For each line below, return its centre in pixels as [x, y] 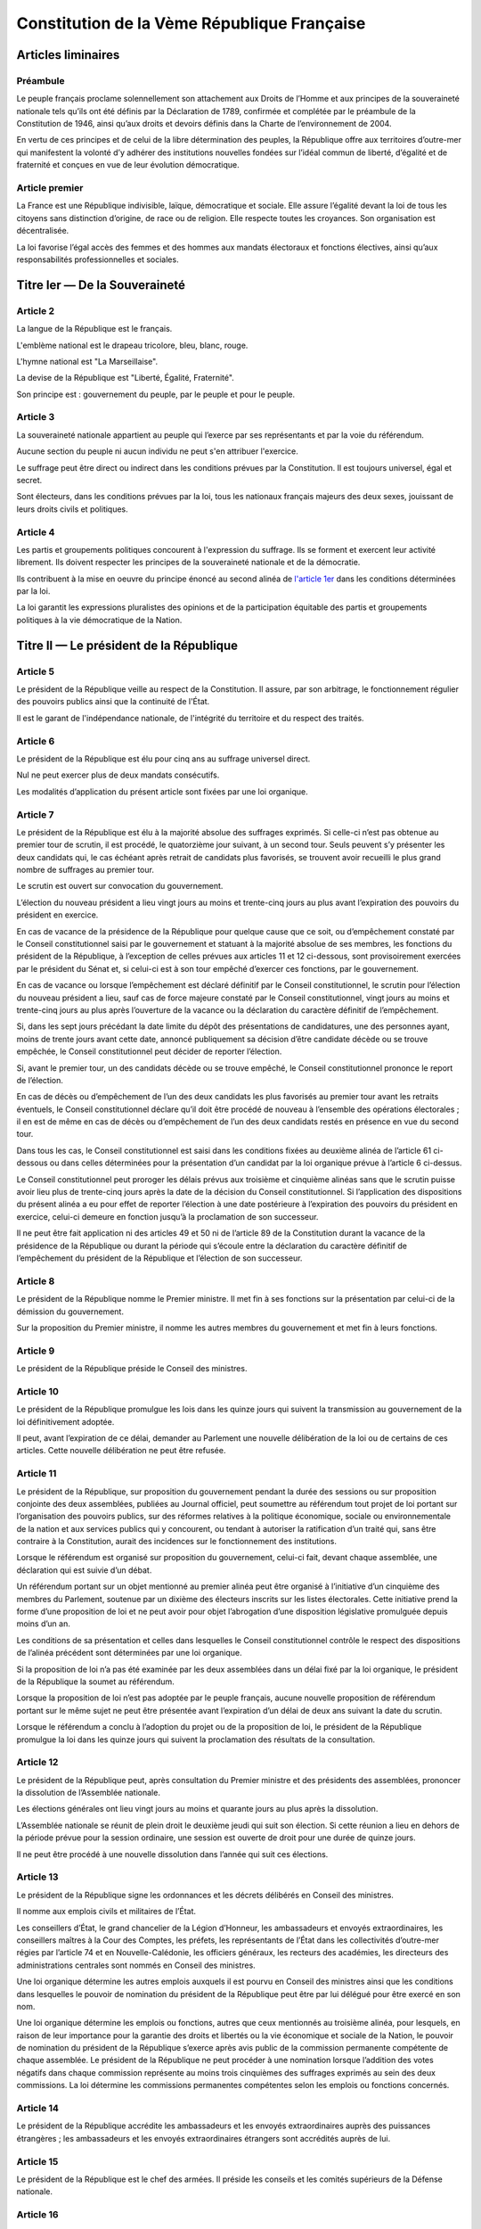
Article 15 [37, 2161]
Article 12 [37, 1763]
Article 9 [36, 1351]
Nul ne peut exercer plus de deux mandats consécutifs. [118, 775]
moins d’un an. [43, 1624]
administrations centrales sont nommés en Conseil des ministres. [136, 1965]
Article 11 [37, 1474]
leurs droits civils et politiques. [72, 509]
